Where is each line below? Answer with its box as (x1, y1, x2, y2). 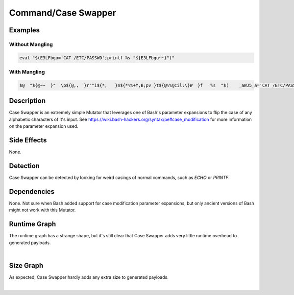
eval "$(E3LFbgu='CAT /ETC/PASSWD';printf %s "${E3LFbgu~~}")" (19, 55, 175, 61)
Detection (9, 161, 40, 170)
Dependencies (9, 187, 55, 196)
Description (9, 97, 46, 105)
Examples (9, 26, 40, 34)
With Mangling (9, 68, 45, 75)
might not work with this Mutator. (9, 207, 76, 213)
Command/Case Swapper (9, 7, 116, 18)
